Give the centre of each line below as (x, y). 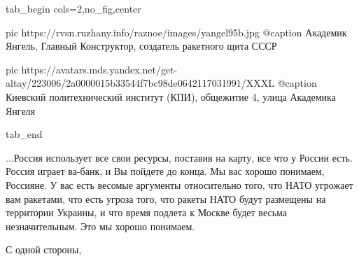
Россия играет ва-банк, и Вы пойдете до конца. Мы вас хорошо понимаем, (165, 171)
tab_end (24, 134)
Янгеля (21, 110)
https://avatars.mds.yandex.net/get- (99, 69)
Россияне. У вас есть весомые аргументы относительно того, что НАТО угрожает (179, 184)
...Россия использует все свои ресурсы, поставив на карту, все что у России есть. (179, 157)
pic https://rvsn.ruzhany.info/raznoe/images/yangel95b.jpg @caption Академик (176, 32)
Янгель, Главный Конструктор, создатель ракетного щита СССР (141, 46)
